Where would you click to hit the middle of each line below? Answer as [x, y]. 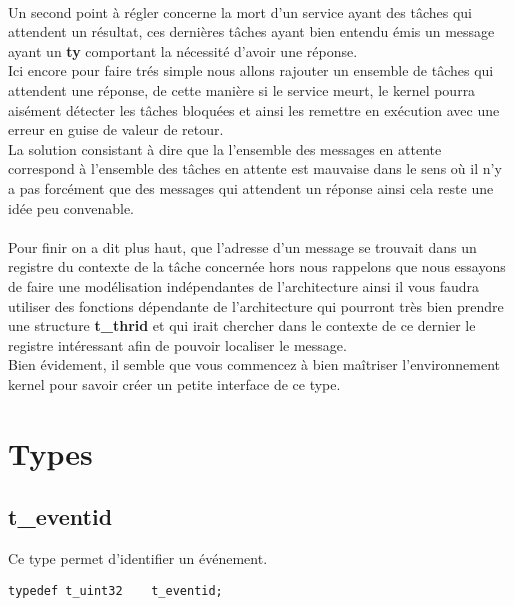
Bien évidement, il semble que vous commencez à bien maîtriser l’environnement [254, 364]
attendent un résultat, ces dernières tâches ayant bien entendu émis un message [251, 31]
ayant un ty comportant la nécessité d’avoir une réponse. [183, 50]
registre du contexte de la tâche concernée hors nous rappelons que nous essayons [257, 266]
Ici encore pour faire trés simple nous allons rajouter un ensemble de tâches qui [251, 70]
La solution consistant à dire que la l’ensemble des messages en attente [225, 148]
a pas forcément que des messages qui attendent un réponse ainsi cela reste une [251, 187]
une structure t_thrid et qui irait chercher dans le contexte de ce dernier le [242, 325]
